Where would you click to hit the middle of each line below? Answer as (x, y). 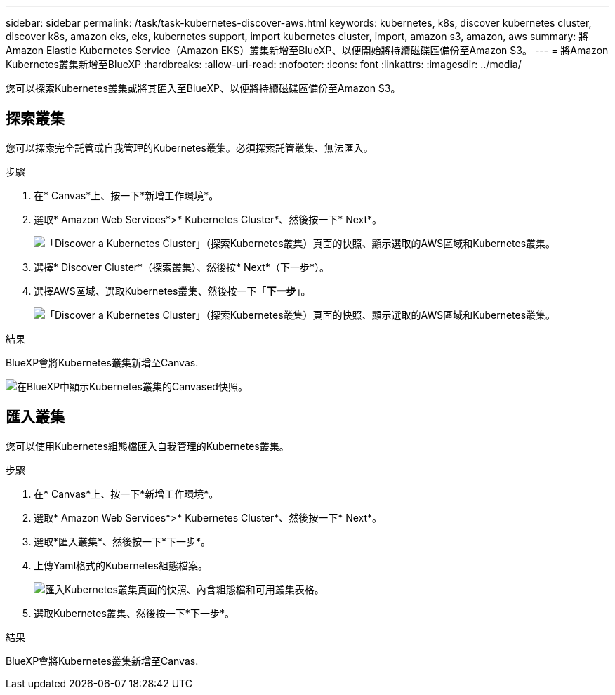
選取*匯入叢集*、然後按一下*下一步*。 (123, 541)
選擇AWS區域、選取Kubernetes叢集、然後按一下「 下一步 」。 (172, 291)
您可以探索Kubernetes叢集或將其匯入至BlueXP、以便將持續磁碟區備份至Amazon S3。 (203, 88)
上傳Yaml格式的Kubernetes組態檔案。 (121, 565)
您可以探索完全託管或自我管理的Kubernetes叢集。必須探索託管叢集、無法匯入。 (190, 147)
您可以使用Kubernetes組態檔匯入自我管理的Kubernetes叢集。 (147, 446)
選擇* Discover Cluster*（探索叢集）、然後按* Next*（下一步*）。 (181, 267)
